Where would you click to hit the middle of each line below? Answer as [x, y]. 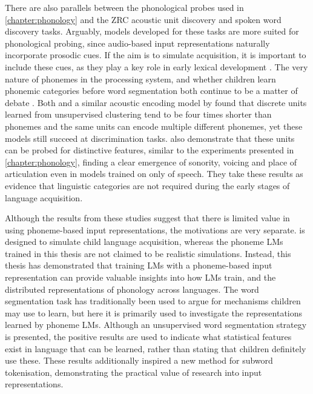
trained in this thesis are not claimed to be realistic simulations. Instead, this [148, 253]
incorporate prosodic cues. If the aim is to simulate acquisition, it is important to [156, 55]
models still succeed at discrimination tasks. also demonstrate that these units [150, 138]
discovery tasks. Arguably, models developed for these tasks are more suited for [152, 31]
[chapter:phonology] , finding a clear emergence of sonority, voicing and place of [151, 162]
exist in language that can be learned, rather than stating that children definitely [156, 348]
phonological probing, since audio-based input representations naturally [137, 43]
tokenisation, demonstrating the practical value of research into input [133, 372]
